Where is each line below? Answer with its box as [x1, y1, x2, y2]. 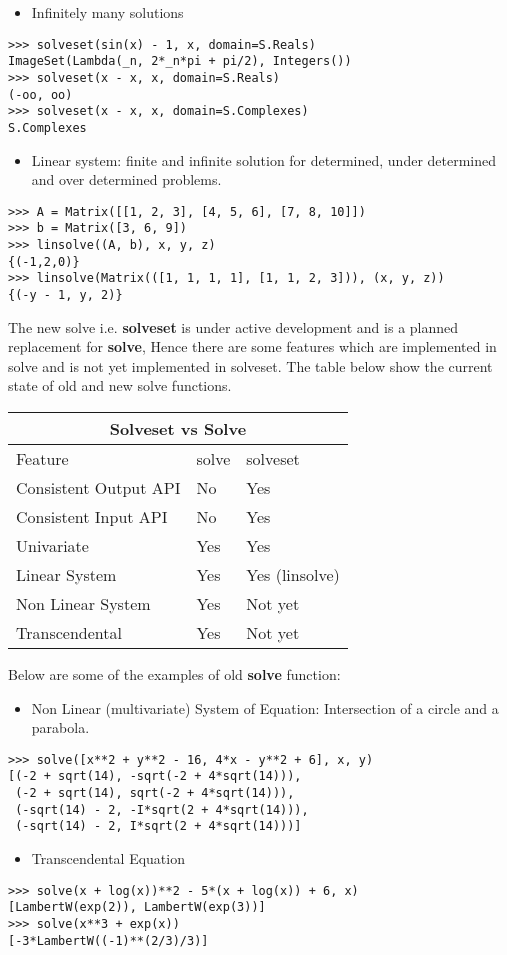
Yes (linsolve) [246, 563, 340, 587]
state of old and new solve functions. [8, 375, 232, 396]
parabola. [31, 717, 90, 738]
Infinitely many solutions [31, 2, 184, 22]
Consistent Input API [16, 505, 168, 529]
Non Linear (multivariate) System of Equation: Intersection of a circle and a [31, 697, 499, 718]
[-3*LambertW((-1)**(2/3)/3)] [8, 933, 209, 948]
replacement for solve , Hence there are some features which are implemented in [8, 336, 497, 357]
